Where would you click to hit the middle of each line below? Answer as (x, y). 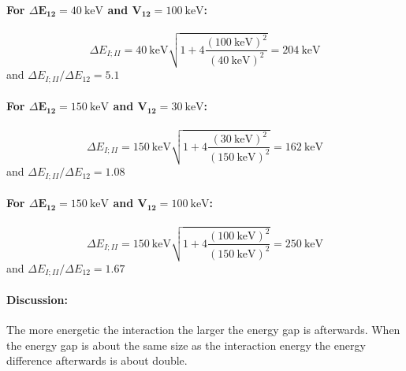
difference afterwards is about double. (97, 360)
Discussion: (37, 300)
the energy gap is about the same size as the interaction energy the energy (186, 345)
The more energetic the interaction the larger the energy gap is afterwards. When (203, 330)
